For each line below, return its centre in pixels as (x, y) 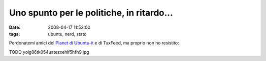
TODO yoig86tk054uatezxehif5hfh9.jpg (49, 52)
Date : (15, 27)
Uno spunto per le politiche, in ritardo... (91, 13)
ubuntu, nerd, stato (67, 34)
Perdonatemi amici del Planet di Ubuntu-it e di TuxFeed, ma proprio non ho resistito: (94, 43)
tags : (15, 34)
